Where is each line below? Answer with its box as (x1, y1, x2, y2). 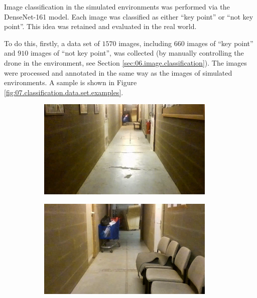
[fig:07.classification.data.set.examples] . (4, 87, 123, 97)
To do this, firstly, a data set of (4, 38, 100, 48)
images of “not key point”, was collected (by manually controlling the (30, 48, 244, 58)
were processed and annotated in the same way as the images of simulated (4, 67, 232, 78)
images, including (118, 38, 172, 48)
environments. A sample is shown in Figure (4, 77, 137, 88)
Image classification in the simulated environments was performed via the (4, 2, 230, 12)
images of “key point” (187, 38, 253, 48)
